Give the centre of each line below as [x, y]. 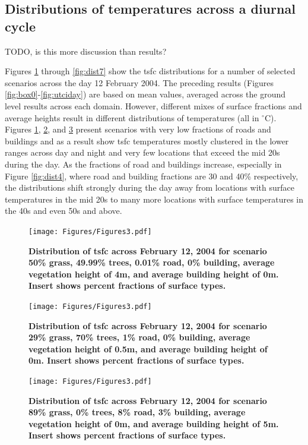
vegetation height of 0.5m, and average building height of [148, 348]
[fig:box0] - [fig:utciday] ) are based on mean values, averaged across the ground [145, 94]
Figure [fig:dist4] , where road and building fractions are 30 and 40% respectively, [152, 176]
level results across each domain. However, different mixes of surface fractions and [153, 105]
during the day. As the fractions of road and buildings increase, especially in [143, 164]
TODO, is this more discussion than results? [86, 51]
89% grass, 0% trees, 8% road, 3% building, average [137, 412]
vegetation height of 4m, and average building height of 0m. [154, 274]
